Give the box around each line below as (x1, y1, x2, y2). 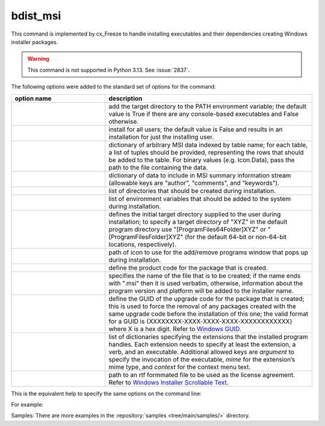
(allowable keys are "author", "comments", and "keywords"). (108, 179, 280, 187)
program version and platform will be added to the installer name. (108, 287, 294, 295)
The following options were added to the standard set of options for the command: (11, 83, 216, 91)
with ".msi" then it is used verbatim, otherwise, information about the (108, 279, 303, 287)
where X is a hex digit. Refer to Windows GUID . (108, 325, 242, 333)
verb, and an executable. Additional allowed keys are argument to (108, 348, 294, 356)
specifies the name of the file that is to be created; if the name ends (108, 272, 301, 280)
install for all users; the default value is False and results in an (108, 125, 283, 133)
